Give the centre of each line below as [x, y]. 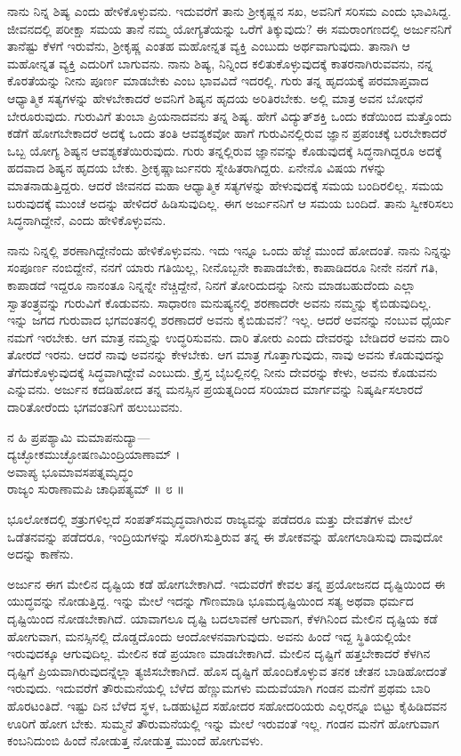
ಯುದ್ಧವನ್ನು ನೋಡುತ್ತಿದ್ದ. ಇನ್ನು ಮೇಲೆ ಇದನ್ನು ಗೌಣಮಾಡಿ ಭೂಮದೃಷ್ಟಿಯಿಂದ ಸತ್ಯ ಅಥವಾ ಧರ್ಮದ [210, 601]
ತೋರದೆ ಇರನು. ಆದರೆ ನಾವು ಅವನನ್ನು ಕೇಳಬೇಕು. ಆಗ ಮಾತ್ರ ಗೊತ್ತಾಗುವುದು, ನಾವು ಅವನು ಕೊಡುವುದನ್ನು [226, 354]
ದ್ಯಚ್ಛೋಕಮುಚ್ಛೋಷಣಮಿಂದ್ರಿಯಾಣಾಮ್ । [94, 454]
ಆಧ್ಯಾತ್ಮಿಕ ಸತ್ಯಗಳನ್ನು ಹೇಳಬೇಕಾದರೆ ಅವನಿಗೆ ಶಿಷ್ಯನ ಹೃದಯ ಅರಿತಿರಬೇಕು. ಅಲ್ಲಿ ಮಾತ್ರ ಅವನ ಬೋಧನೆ [215, 97]
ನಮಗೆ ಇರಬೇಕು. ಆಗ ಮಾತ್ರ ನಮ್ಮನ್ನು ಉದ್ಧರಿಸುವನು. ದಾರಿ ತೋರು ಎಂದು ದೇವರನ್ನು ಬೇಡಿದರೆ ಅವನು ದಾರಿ [229, 337]
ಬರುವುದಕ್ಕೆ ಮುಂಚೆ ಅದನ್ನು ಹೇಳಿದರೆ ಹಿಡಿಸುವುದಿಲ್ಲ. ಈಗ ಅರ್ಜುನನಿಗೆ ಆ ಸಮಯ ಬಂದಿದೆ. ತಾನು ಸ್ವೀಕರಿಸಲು [230, 202]
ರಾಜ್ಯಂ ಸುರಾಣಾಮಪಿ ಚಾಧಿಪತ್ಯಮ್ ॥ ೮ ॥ [96, 489]
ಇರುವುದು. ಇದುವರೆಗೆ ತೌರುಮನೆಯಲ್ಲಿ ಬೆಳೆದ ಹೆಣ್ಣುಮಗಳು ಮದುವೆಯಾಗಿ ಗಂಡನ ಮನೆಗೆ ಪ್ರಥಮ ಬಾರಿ [219, 688]
